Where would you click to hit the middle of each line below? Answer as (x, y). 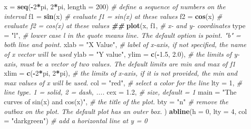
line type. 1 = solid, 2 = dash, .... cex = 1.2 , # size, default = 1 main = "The (120, 92)
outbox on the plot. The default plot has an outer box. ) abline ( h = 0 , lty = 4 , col (125, 111)
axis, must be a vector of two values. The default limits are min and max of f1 (120, 63)
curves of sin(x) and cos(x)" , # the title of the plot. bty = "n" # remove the (116, 101)
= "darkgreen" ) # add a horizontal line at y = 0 (76, 121)
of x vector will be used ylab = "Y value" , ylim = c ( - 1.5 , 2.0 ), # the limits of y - (122, 54)
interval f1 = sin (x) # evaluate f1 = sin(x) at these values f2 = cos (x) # (113, 16)
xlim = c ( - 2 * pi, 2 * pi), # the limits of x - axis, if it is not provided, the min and (121, 73)
